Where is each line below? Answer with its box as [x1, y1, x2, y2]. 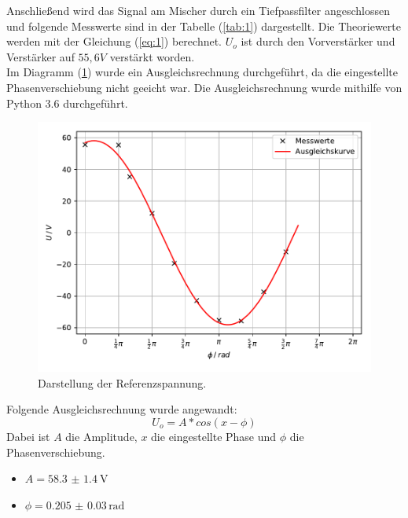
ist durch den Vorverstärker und [241, 33, 395, 50]
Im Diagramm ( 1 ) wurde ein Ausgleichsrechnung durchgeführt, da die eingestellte [6, 64, 399, 80]
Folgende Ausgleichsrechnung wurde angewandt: [6, 401, 237, 417]
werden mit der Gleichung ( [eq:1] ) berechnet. [6, 33, 222, 50]
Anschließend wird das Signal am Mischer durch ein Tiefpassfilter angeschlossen [6, 2, 391, 18]
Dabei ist [6, 428, 50, 444]
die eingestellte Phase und [151, 428, 277, 444]
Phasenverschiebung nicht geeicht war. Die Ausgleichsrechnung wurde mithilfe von [6, 79, 402, 95]
